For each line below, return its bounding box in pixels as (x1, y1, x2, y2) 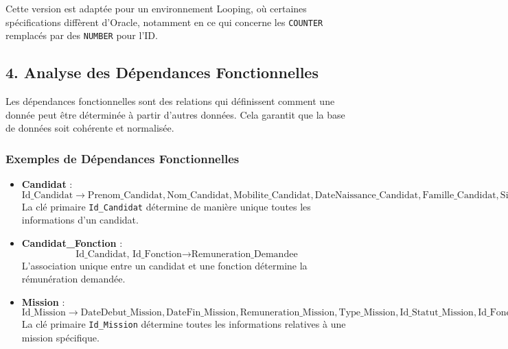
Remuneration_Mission (240, 308, 335, 318)
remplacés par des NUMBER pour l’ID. (5, 28, 158, 43)
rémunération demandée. (21, 272, 126, 286)
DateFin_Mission (166, 308, 236, 318)
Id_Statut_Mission (400, 308, 474, 318)
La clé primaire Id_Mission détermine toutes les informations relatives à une (21, 317, 346, 331)
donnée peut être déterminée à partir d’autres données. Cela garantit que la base (5, 107, 345, 121)
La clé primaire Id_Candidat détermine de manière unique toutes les (21, 199, 311, 213)
